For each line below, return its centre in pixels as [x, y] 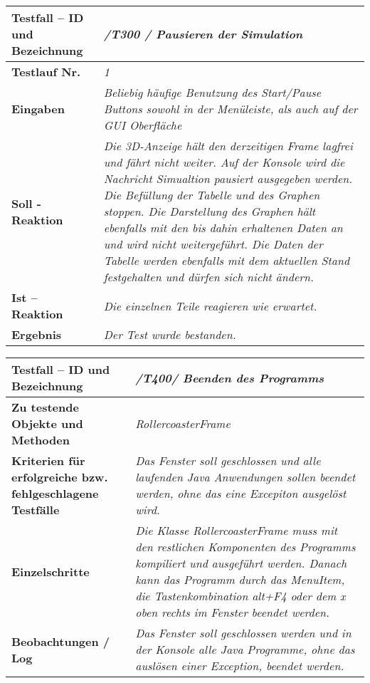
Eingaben [38, 109]
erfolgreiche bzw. [60, 477]
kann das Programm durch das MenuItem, [240, 579]
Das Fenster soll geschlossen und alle [228, 460]
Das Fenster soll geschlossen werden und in [243, 633]
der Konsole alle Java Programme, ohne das [245, 649]
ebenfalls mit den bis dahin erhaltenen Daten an [223, 228]
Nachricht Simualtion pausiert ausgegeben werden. [228, 178]
